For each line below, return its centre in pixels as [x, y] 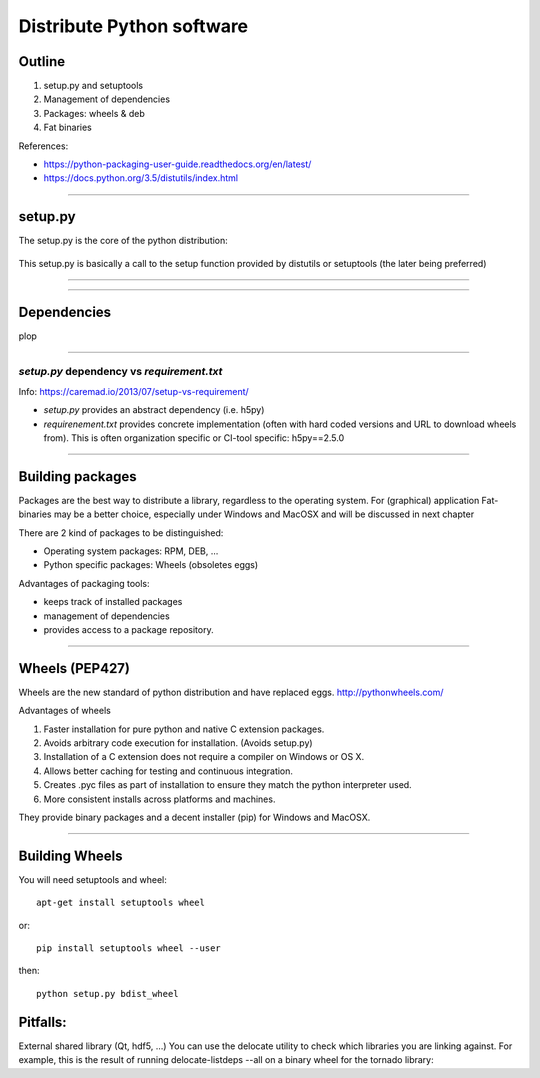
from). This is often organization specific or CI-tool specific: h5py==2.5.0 [194, 437]
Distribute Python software [133, 26]
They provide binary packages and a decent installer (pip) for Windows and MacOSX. [194, 817]
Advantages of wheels [65, 711]
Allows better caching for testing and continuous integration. [168, 771]
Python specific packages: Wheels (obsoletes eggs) [151, 565]
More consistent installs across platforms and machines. [159, 799]
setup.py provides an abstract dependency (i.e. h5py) [154, 410]
